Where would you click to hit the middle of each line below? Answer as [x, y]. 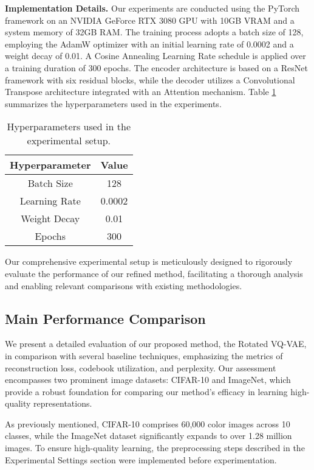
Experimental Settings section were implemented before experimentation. [141, 459]
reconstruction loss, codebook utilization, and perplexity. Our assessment [141, 367]
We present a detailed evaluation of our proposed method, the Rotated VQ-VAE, [156, 344]
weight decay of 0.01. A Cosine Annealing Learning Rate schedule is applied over [155, 56]
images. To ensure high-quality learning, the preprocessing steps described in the [155, 448]
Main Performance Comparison [105, 318]
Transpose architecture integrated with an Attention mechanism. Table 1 [141, 92]
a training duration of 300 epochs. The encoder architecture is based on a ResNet [156, 67]
